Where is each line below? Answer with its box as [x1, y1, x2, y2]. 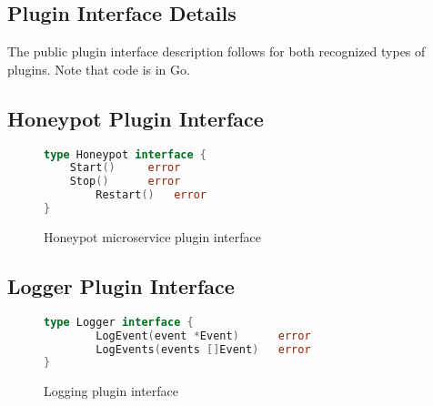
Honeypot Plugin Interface [7, 104, 264, 132]
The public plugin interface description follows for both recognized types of [7, 42, 426, 61]
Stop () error [69, 175, 181, 188]
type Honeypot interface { [44, 147, 207, 161]
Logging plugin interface [44, 381, 179, 401]
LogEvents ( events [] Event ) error [96, 342, 311, 356]
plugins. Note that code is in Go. [7, 59, 190, 78]
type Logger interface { [44, 315, 194, 329]
